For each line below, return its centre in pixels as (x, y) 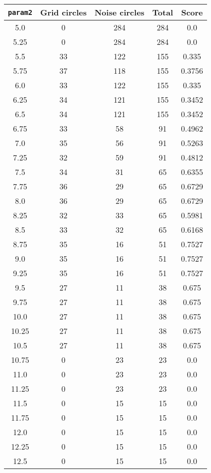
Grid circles (64, 12)
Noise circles (119, 12)
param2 (20, 12)
